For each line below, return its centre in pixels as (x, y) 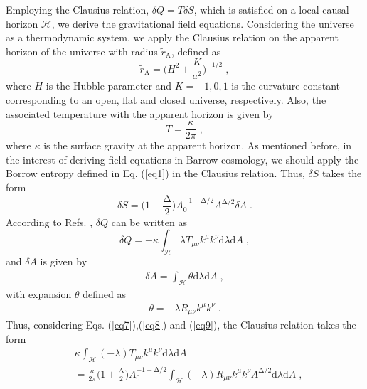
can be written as (149, 222)
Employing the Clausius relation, (78, 9)
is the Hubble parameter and (109, 86)
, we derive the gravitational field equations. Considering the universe (203, 23)
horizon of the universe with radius (82, 51)
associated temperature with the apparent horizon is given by (140, 113)
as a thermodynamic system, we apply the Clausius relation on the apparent (172, 37)
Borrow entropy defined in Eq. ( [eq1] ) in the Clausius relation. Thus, (155, 173)
